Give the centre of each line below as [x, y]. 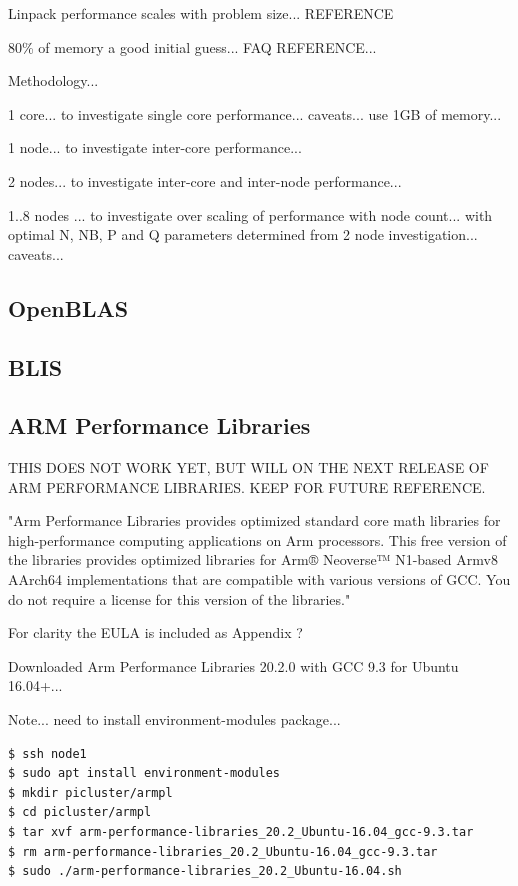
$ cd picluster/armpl [80, 812]
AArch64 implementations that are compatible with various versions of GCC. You [259, 579]
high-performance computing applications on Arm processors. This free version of [257, 539]
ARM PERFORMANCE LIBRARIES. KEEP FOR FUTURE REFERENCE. [247, 486]
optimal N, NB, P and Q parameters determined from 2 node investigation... [243, 234]
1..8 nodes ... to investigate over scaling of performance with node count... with [250, 214]
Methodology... [53, 80]
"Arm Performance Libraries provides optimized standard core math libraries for [254, 520]
